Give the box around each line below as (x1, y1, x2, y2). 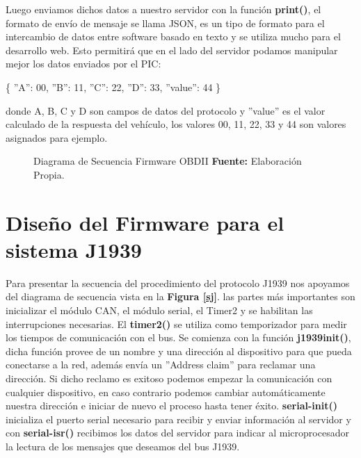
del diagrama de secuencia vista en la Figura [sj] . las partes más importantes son (6, 289, 355, 304)
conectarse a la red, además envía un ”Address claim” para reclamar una (6, 357, 316, 372)
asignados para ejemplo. (6, 130, 108, 145)
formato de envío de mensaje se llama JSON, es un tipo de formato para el (6, 15, 325, 30)
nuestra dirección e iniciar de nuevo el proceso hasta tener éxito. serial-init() (6, 398, 337, 413)
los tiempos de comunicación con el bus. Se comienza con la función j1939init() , (6, 330, 351, 345)
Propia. (33, 167, 65, 181)
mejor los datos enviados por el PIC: (6, 56, 161, 71)
